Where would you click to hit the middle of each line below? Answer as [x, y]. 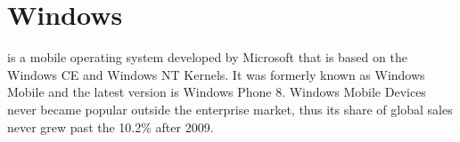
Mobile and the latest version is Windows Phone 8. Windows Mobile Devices [217, 92]
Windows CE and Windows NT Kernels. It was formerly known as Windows [216, 74]
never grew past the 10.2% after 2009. [111, 126]
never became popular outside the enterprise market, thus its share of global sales [230, 109]
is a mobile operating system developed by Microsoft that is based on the [207, 57]
